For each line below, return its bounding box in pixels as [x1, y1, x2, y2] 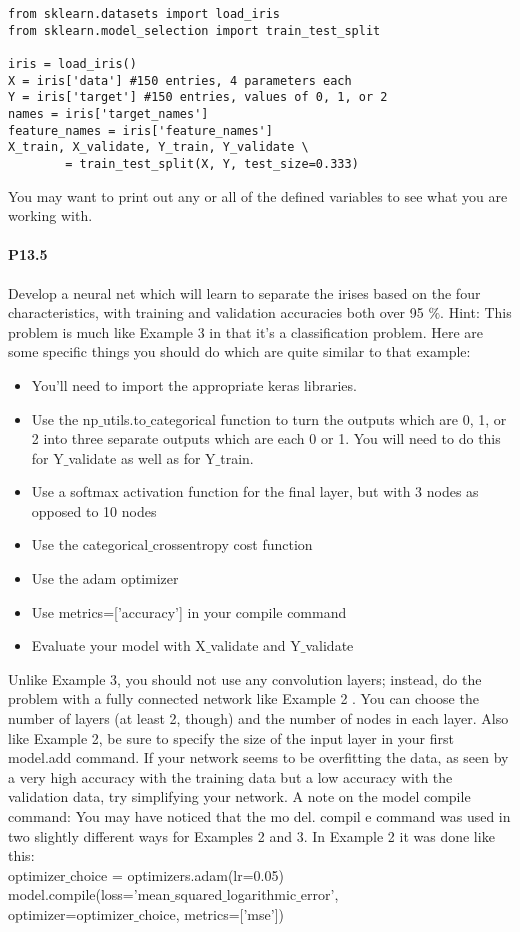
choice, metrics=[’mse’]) [138, 903, 284, 924]
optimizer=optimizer [8, 903, 135, 924]
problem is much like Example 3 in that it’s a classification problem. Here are [8, 321, 484, 342]
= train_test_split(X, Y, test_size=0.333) [65, 156, 359, 171]
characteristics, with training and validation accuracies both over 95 [8, 302, 424, 323]
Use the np [31, 408, 99, 429]
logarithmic [226, 884, 297, 905]
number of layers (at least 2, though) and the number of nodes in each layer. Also [8, 708, 509, 729]
